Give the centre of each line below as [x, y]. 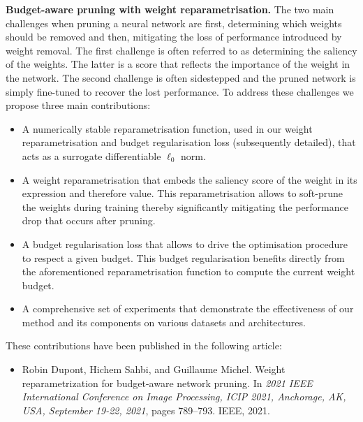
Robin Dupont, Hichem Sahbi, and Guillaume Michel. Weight [154, 369]
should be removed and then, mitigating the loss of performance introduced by [174, 37]
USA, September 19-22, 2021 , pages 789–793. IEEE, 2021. [146, 410]
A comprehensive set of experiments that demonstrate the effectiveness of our [188, 308]
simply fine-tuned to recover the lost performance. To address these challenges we [180, 91]
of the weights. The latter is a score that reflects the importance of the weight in [178, 64]
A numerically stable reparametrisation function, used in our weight [167, 128]
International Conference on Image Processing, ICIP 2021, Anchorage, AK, [184, 396]
